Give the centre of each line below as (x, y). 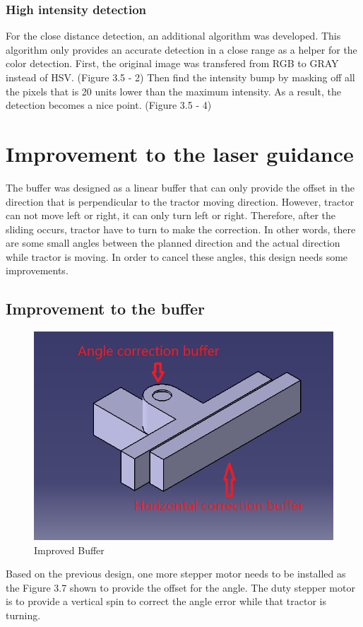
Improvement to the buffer (105, 309)
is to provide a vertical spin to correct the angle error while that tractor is (166, 601)
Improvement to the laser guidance (180, 153)
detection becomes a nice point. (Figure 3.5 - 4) (109, 105)
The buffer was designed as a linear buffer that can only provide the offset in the (180, 187)
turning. (23, 615)
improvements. (37, 270)
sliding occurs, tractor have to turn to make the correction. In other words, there (181, 229)
